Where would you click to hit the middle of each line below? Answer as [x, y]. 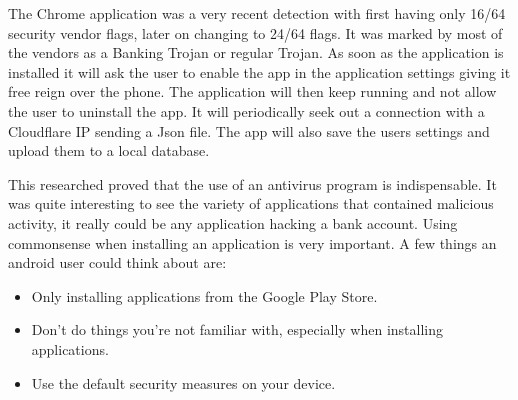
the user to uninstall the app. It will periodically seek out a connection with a [246, 110]
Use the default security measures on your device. [183, 382]
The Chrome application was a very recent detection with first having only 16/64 [257, 13]
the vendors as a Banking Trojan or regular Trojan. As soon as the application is [256, 52]
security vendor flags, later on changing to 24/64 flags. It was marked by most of [255, 32]
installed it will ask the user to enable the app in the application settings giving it [259, 71]
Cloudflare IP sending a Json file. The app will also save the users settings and [249, 130]
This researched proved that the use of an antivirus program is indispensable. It [252, 183]
